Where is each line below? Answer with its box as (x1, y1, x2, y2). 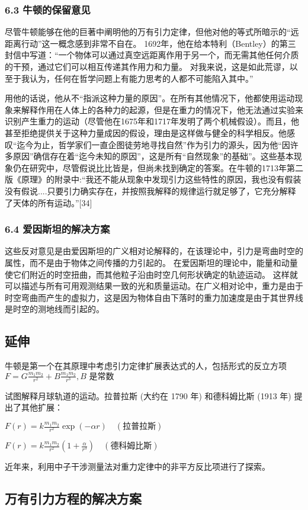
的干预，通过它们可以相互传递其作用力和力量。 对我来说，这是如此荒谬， (5, 60, 290, 72)
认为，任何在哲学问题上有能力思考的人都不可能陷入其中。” (29, 72, 254, 84)
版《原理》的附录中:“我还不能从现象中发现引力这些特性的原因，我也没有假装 (5, 173, 301, 185)
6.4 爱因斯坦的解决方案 (5, 222, 110, 236)
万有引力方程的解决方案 (5, 489, 142, 508)
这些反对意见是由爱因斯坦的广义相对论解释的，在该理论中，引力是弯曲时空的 (5, 245, 303, 257)
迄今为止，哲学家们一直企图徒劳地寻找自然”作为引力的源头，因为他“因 (17, 138, 290, 150)
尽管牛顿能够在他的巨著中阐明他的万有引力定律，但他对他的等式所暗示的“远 (5, 25, 299, 38)
